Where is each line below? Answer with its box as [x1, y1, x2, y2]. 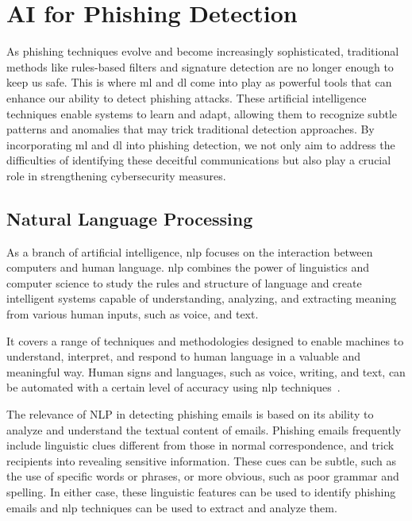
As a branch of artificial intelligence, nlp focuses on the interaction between [6, 243, 373, 260]
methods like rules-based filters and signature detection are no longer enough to [6, 58, 394, 75]
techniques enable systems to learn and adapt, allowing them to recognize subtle [6, 105, 397, 122]
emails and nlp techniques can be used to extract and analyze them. [6, 499, 337, 515]
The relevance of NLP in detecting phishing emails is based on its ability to [6, 406, 374, 423]
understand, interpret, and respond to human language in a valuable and [6, 348, 361, 365]
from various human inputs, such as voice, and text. [6, 306, 259, 322]
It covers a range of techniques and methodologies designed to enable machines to [6, 332, 404, 349]
